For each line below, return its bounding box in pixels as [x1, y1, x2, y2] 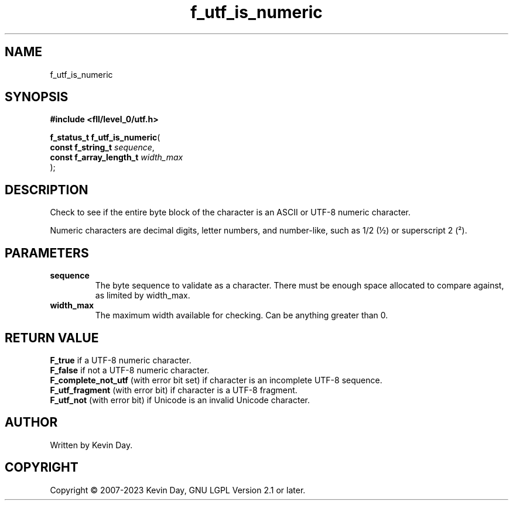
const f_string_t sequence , [50, 142, 155, 153]
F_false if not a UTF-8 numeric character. [50, 365, 210, 375]
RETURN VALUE [5, 330, 99, 345]
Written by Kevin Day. [50, 439, 133, 450]
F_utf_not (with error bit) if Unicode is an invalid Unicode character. [50, 394, 310, 405]
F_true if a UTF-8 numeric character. [50, 355, 191, 365]
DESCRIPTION [5, 182, 88, 197]
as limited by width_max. [95, 290, 190, 301]
